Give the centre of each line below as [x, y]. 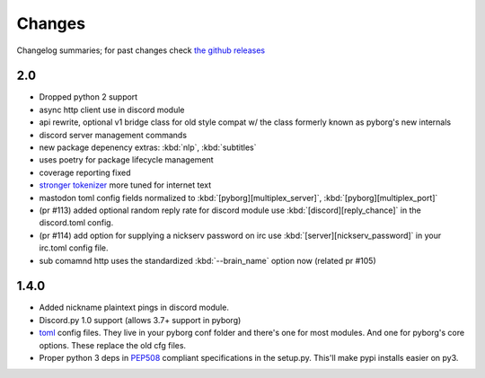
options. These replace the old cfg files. [113, 345]
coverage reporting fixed [85, 172]
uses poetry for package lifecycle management [127, 160]
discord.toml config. [76, 223]
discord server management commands [113, 135]
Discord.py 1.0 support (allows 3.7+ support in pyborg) [140, 320]
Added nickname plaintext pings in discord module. [134, 308]
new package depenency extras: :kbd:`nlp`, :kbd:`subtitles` [148, 147]
